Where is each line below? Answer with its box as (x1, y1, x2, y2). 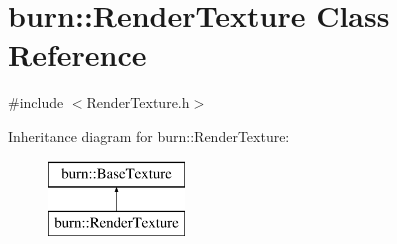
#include (8, 92, 64, 113)
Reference (8, 34, 147, 75)
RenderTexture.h (86, 92, 190, 113)
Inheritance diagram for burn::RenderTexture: (8, 125, 290, 146)
